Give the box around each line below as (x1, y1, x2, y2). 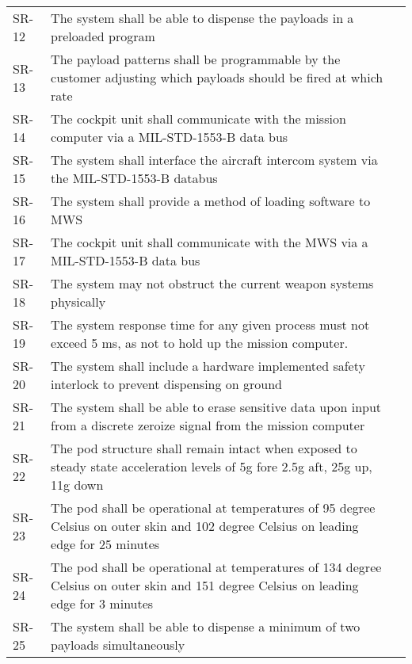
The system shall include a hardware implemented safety (51, 357, 365, 375)
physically (51, 292, 106, 311)
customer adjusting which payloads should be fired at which (51, 68, 383, 86)
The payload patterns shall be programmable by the (51, 50, 341, 68)
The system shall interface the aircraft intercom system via (51, 151, 378, 169)
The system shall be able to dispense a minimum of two (51, 617, 360, 635)
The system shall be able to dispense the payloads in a (51, 9, 354, 27)
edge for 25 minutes (51, 535, 160, 553)
